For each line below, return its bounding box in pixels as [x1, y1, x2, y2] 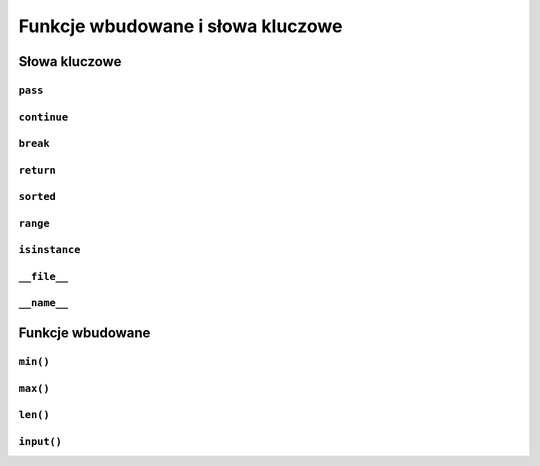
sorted [18, 190, 57, 204]
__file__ [18, 270, 69, 283]
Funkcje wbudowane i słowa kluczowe [18, 15, 343, 37]
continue [18, 110, 69, 124]
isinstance [18, 243, 81, 257]
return [18, 163, 57, 177]
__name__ [18, 296, 69, 310]
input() [18, 435, 62, 448]
